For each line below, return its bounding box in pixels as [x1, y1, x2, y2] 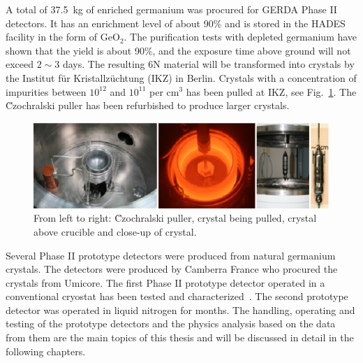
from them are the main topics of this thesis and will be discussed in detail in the [6, 330, 354, 345]
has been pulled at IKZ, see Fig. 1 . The [186, 84, 357, 99]
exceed [6, 57, 34, 71]
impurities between [6, 84, 87, 99]
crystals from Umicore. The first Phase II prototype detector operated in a [6, 275, 325, 290]
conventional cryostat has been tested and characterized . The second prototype [6, 289, 348, 304]
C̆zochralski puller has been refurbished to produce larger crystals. [6, 98, 290, 113]
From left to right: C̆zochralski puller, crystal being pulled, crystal [34, 211, 317, 225]
